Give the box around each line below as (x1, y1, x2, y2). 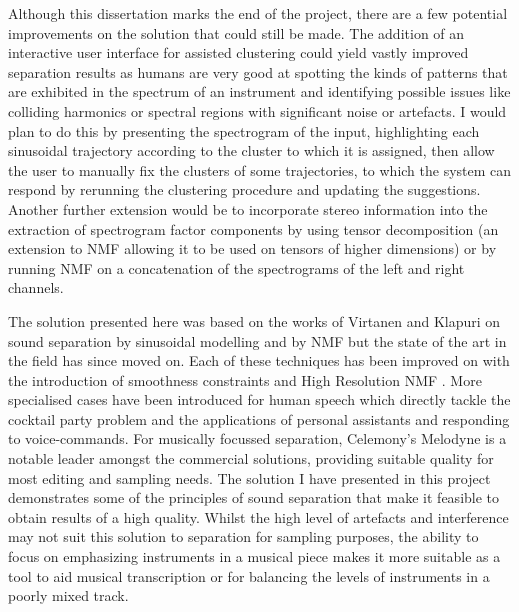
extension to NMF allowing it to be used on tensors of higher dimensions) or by (8, 238, 497, 259)
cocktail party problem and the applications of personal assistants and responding (8, 408, 510, 429)
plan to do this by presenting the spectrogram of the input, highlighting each (8, 120, 480, 141)
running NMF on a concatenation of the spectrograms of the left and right (8, 257, 465, 278)
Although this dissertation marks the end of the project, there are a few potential (8, 3, 508, 23)
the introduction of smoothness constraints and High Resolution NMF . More (8, 369, 482, 390)
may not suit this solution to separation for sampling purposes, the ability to (8, 526, 479, 547)
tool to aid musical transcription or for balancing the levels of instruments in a (8, 565, 490, 586)
